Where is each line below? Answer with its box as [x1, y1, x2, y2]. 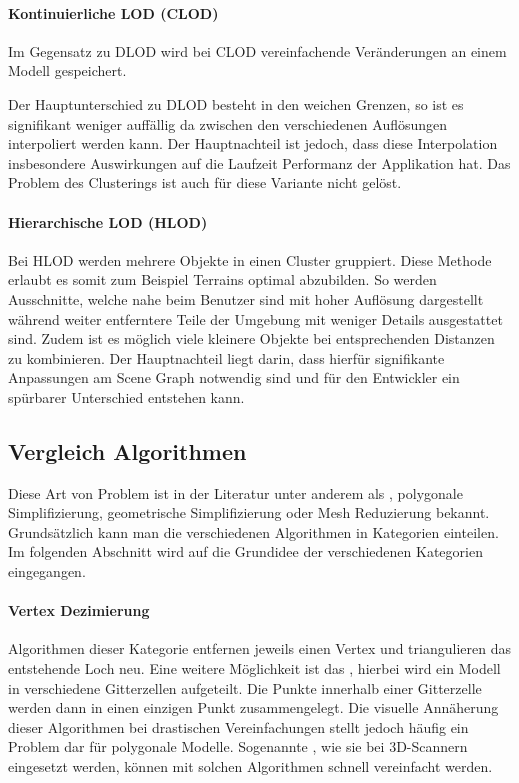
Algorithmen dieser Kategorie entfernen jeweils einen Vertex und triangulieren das [8, 638, 511, 659]
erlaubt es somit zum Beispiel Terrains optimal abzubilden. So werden [8, 269, 437, 290]
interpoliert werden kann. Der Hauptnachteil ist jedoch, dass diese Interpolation [8, 133, 498, 154]
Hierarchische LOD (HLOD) [8, 211, 208, 232]
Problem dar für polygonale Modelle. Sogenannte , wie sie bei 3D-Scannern [8, 736, 468, 757]
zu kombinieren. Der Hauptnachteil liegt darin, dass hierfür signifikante [8, 347, 445, 368]
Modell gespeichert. [8, 60, 127, 81]
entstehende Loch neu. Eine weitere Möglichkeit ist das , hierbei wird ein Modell [8, 658, 501, 679]
